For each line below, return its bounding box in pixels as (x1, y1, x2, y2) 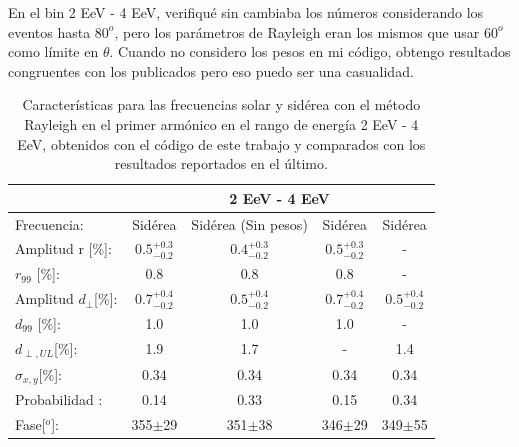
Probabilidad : (15, 389, 103, 410)
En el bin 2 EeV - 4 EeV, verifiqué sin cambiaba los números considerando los (8, 2, 484, 22)
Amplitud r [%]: (15, 238, 112, 259)
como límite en (8, 41, 99, 62)
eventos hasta (8, 21, 91, 42)
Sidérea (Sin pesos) (191, 213, 308, 234)
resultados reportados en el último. (114, 153, 328, 174)
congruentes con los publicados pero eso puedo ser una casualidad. (8, 60, 414, 81)
